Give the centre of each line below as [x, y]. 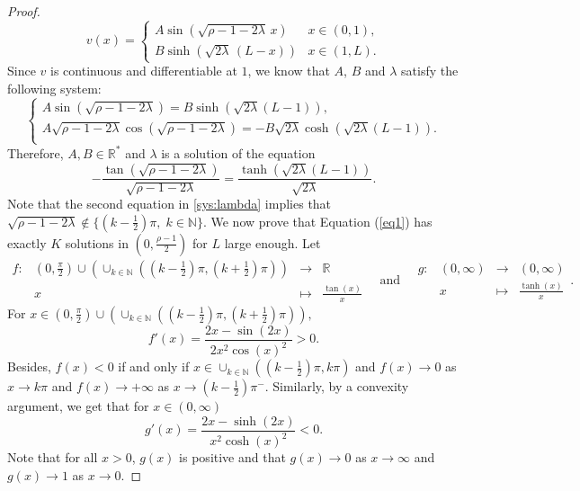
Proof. [24, 11]
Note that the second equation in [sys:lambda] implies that [170, 203]
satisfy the [430, 71]
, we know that [289, 71]
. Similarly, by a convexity [337, 386]
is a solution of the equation [238, 152]
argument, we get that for [78, 406]
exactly [27, 242]
